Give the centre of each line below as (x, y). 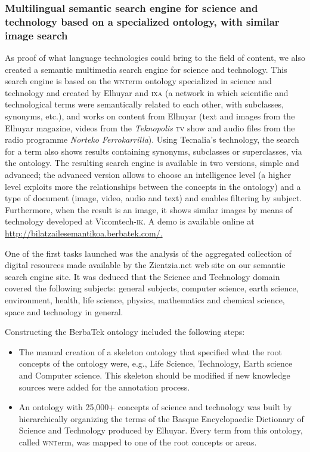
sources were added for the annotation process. (104, 387)
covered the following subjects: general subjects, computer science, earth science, (152, 288)
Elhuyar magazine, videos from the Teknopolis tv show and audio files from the (150, 127)
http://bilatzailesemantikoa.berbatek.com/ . (84, 233)
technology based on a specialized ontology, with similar (142, 21)
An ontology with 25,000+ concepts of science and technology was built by (155, 407)
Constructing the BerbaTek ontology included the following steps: (125, 332)
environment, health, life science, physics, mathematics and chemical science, (145, 299)
